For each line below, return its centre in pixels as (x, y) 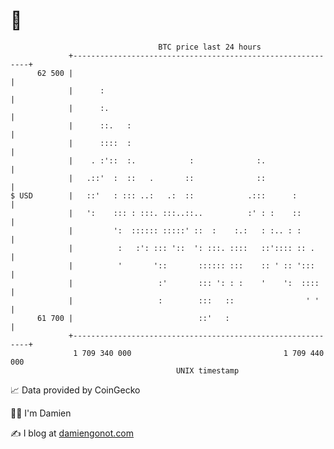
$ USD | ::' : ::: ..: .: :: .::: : (154, 195)
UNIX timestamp (207, 370)
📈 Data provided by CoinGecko (75, 390)
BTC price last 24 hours (210, 47)
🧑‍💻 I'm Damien (41, 413)
